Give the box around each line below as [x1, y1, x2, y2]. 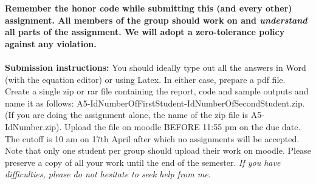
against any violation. [5, 37, 97, 50]
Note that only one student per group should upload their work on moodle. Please [5, 144, 311, 157]
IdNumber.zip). [5, 120, 62, 133]
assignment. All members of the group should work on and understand [5, 13, 307, 26]
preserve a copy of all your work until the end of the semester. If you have [5, 156, 281, 168]
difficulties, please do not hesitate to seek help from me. [5, 168, 211, 180]
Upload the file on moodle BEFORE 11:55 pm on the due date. [64, 120, 301, 133]
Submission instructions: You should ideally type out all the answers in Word [5, 61, 306, 73]
